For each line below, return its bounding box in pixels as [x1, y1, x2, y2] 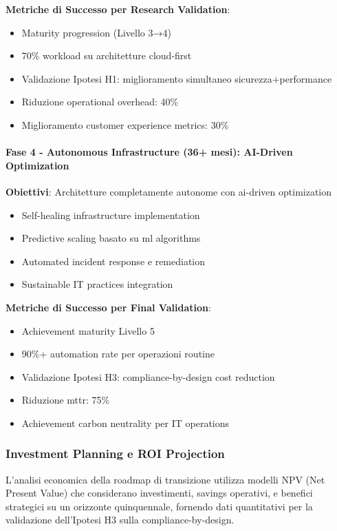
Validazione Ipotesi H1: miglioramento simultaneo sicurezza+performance [21, 71, 332, 85]
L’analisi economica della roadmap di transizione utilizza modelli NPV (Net [6, 472, 325, 486]
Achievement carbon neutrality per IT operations [21, 415, 230, 430]
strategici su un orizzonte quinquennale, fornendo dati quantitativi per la [6, 499, 313, 513]
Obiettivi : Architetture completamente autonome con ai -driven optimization [6, 184, 332, 198]
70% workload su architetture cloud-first [21, 48, 192, 63]
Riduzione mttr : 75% [21, 393, 110, 407]
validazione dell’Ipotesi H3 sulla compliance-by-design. [6, 512, 235, 527]
